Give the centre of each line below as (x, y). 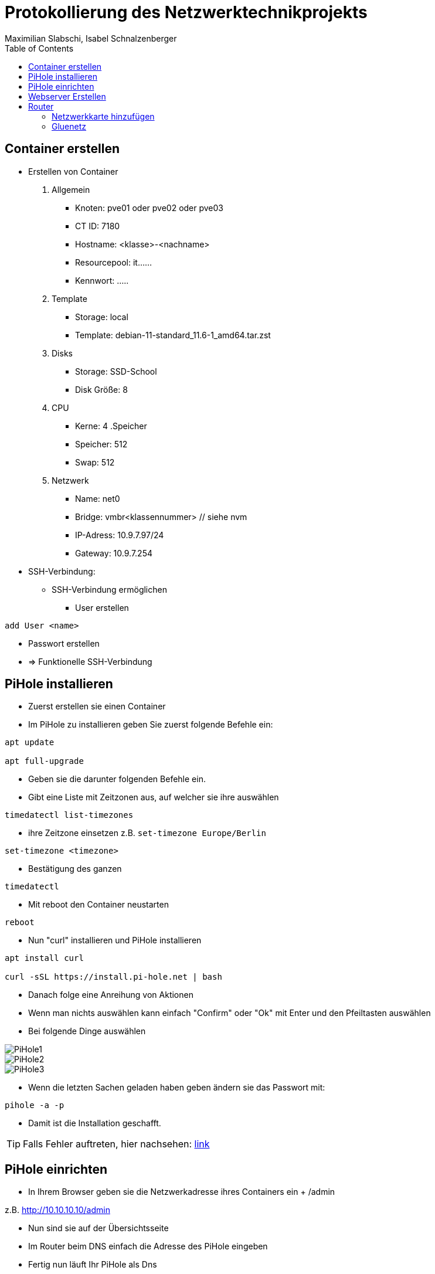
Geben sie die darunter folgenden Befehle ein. (117, 779)
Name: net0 (98, 498)
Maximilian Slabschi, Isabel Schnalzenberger (91, 38)
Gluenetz (69, 126)
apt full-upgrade (44, 761)
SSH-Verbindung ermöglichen (109, 589)
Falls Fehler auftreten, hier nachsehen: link (116, 1144)
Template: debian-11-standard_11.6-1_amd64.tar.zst (173, 335)
